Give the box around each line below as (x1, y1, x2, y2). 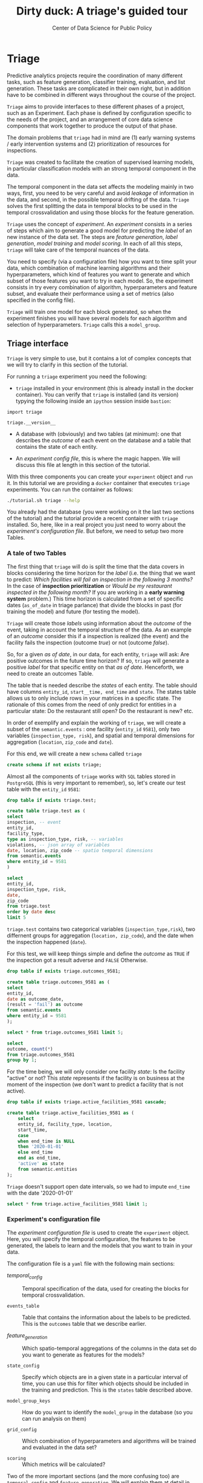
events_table (7, 1303, 40, 1309)
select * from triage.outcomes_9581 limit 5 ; (7, 1029, 123, 1035)
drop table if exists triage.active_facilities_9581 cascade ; (7, 1099, 167, 1105)
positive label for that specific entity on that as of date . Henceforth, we (7, 663, 184, 671)
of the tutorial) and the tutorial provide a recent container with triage (7, 515, 178, 522)
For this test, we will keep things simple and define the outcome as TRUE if (7, 950, 190, 957)
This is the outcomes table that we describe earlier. (22, 1320, 147, 1327)
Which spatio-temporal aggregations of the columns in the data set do (22, 1344, 197, 1352)
